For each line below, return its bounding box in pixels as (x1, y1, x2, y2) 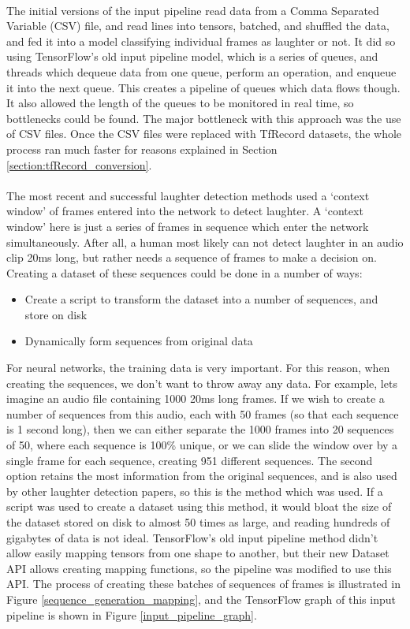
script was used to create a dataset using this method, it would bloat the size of (6, 498, 392, 515)
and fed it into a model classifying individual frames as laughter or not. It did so (6, 32, 396, 49)
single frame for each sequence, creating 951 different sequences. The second (6, 452, 373, 468)
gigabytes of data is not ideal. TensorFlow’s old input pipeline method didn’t (6, 529, 378, 545)
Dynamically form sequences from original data (24, 333, 253, 349)
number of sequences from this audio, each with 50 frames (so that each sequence (6, 405, 399, 422)
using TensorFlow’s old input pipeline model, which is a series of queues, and (6, 48, 378, 65)
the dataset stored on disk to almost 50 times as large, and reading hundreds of (6, 514, 390, 530)
